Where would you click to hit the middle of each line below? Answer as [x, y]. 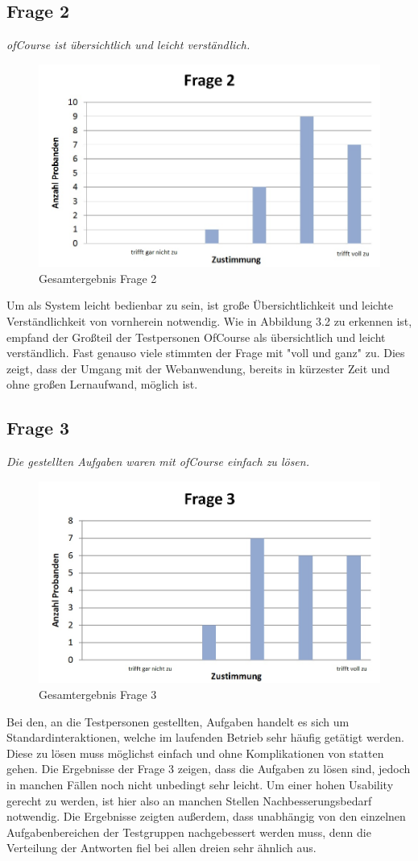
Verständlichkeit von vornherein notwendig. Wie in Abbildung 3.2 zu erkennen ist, [209, 321]
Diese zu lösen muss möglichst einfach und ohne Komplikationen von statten [195, 753]
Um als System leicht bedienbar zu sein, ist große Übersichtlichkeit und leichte [200, 305]
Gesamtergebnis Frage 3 [98, 694]
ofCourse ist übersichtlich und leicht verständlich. [128, 45]
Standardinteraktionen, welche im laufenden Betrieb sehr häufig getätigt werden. [206, 737]
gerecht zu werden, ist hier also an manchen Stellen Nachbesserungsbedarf [189, 800]
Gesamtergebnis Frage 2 [98, 278]
